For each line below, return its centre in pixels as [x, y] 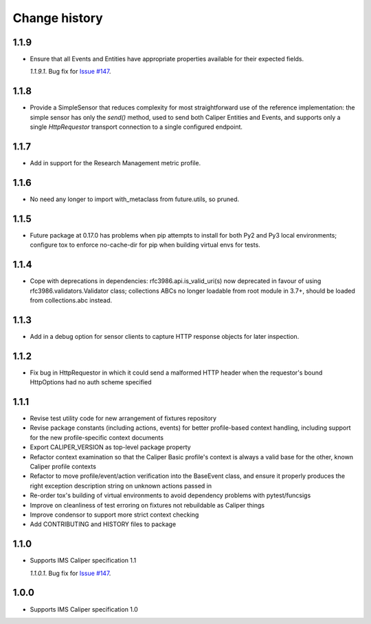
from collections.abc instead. [71, 300]
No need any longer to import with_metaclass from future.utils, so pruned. [135, 199]
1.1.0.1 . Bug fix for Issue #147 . [70, 573]
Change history [58, 18]
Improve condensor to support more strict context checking [114, 514]
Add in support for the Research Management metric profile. [115, 163]
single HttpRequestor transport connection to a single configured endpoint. [136, 127]
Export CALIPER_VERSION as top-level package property [111, 447]
